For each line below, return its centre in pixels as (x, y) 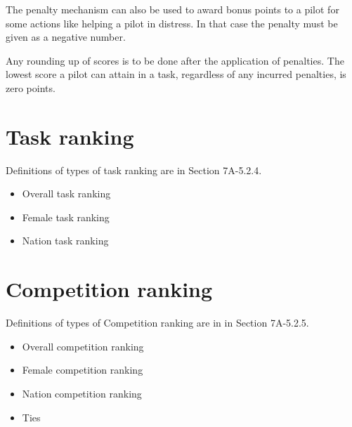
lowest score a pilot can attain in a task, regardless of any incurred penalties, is (176, 74)
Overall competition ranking (83, 346)
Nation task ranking (65, 241)
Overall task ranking (66, 193)
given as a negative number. (66, 37)
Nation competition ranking (82, 393)
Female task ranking (66, 217)
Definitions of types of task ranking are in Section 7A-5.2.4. (134, 170)
